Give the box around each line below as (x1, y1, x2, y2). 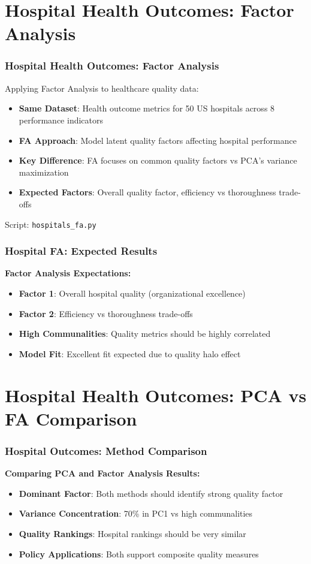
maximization (19, 165, 69, 178)
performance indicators (19, 113, 104, 126)
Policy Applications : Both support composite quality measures (19, 547, 259, 560)
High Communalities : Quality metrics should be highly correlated (19, 327, 271, 340)
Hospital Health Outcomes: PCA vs (5, 382, 307, 407)
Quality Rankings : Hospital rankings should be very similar (19, 527, 246, 539)
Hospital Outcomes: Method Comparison (5, 443, 207, 458)
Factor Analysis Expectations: (5, 267, 131, 279)
